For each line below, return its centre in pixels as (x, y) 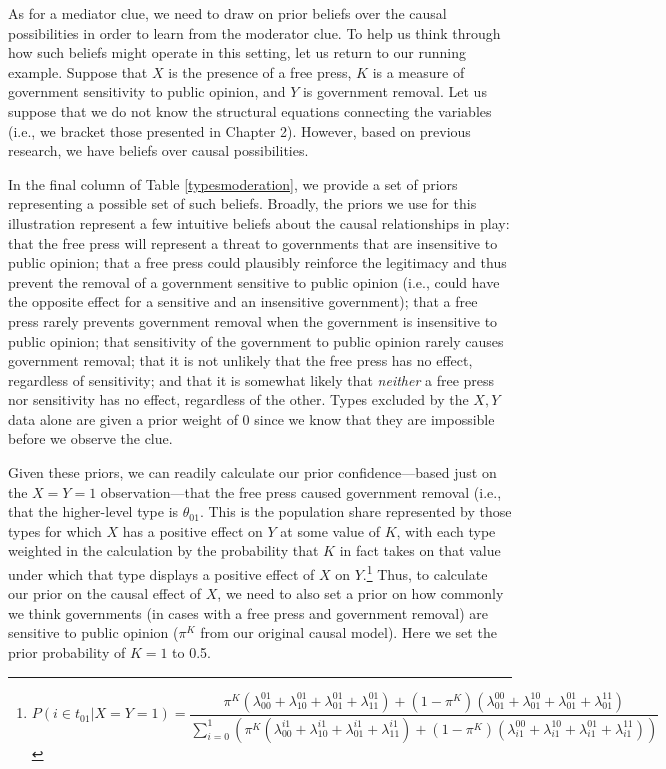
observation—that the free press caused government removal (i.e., (301, 491)
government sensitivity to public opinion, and (147, 91)
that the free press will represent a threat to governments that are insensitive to (253, 242)
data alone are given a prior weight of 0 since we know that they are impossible (251, 418)
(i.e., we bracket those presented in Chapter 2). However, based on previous (239, 130)
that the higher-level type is (93, 511)
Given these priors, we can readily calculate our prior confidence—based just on (252, 472)
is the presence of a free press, (260, 71)
